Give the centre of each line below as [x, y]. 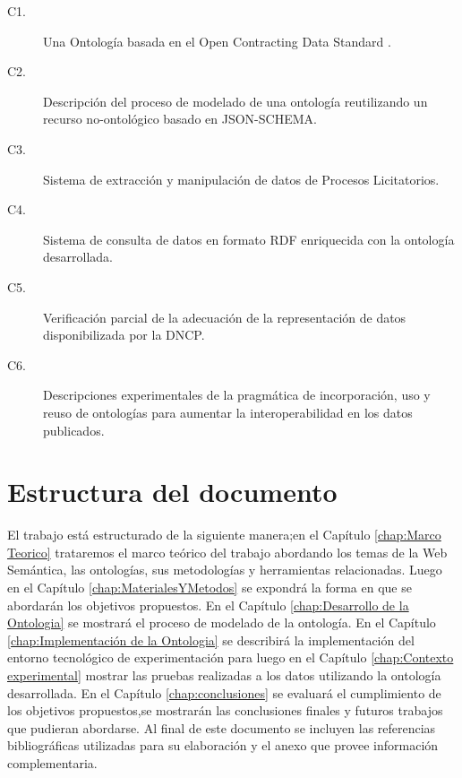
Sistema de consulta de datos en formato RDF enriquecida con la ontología [249, 239]
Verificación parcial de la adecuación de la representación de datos [225, 317]
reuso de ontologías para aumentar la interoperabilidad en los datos [228, 412]
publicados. [74, 430]
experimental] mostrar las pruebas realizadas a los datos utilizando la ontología [224, 674]
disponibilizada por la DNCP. [124, 335]
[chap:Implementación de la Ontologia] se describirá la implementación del [211, 640]
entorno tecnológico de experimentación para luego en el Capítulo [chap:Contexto [231, 657]
